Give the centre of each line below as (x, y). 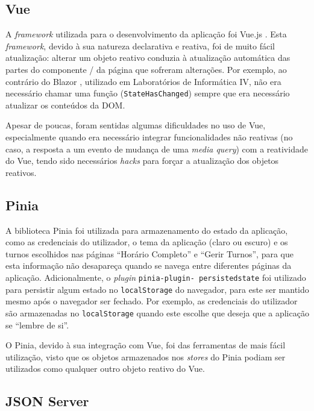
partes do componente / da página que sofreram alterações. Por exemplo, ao (146, 69)
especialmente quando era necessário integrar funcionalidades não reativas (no (149, 137)
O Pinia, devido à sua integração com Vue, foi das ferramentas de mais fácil (146, 345)
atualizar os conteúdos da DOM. (65, 105)
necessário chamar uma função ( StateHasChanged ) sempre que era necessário (148, 93)
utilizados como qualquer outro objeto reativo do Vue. (105, 369)
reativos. (21, 172)
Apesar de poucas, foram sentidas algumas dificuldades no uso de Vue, (136, 125)
